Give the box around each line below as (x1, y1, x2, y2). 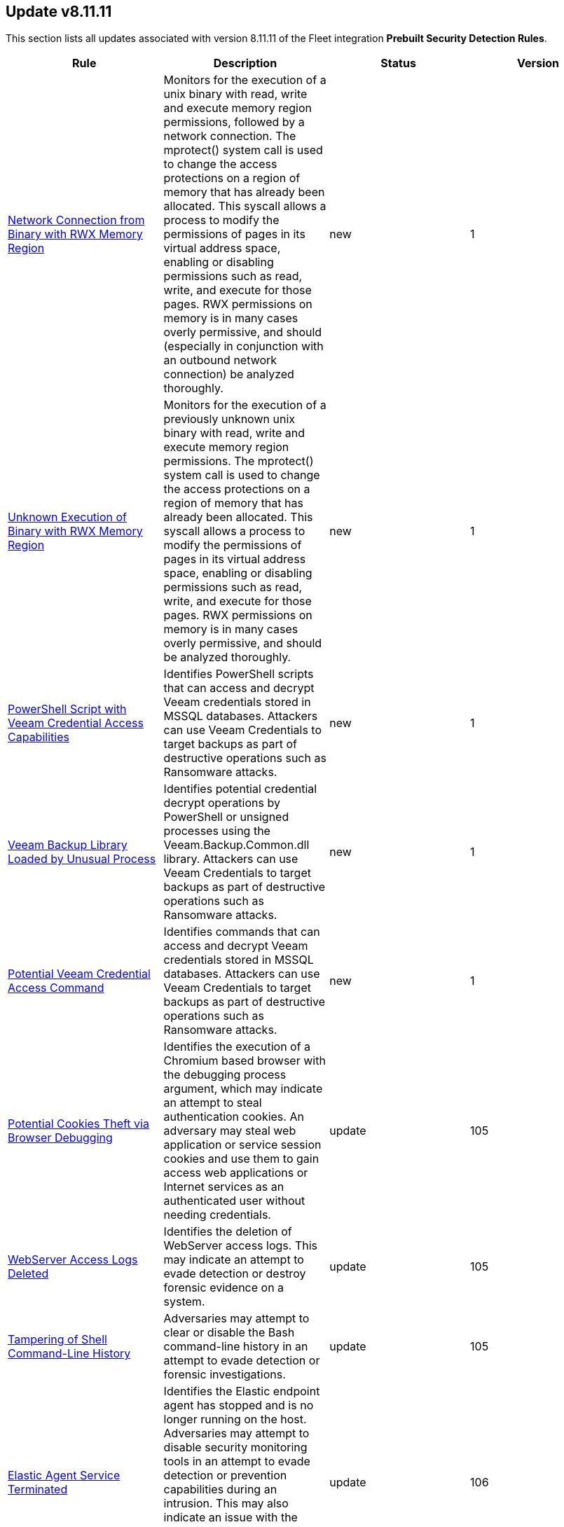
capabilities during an (163, 1482, 277, 1497)
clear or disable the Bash (163, 1325, 295, 1340)
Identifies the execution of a (163, 1039, 311, 1054)
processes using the (163, 824, 270, 838)
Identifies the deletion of (163, 1224, 292, 1239)
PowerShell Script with (8, 702, 127, 717)
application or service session (163, 1138, 322, 1152)
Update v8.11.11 (6, 3, 112, 20)
